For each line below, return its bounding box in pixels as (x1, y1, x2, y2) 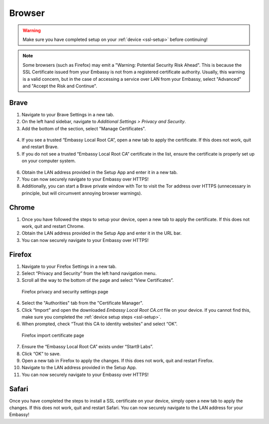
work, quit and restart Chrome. (21, 223, 85, 229)
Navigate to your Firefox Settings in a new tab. (21, 263, 117, 269)
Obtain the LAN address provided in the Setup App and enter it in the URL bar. (21, 230, 182, 236)
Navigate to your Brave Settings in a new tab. (21, 111, 115, 117)
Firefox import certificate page (21, 332, 84, 338)
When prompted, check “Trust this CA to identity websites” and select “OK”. (21, 321, 178, 327)
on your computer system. (21, 158, 76, 164)
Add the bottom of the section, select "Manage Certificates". (21, 125, 146, 132)
